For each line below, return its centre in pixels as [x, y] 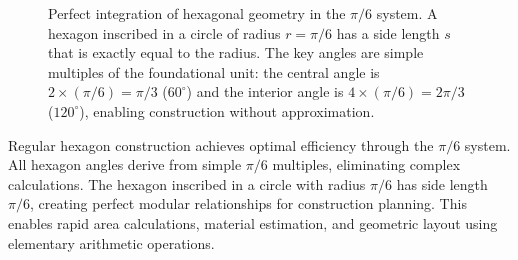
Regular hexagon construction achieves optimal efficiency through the [221, 144]
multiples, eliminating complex [366, 164]
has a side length [388, 32]
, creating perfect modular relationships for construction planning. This [248, 203]
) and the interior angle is [265, 91]
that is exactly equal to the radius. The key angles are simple [236, 52]
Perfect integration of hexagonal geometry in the [197, 13]
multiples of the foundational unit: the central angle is [214, 71]
